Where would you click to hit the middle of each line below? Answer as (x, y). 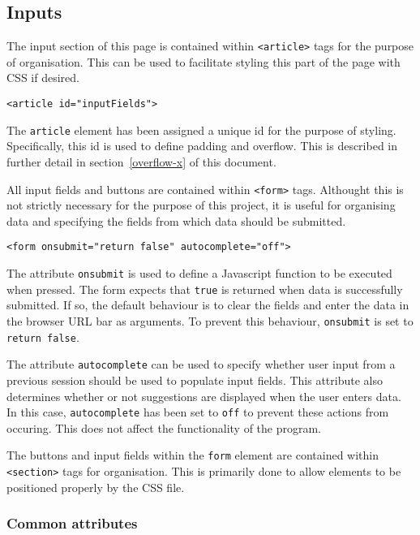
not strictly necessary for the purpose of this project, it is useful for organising (201, 205)
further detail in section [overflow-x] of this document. (141, 161)
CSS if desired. (43, 78)
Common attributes (72, 523)
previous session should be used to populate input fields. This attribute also (195, 380)
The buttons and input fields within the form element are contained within (193, 455)
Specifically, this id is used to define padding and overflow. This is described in (202, 146)
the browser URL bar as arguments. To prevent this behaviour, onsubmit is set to (210, 320)
